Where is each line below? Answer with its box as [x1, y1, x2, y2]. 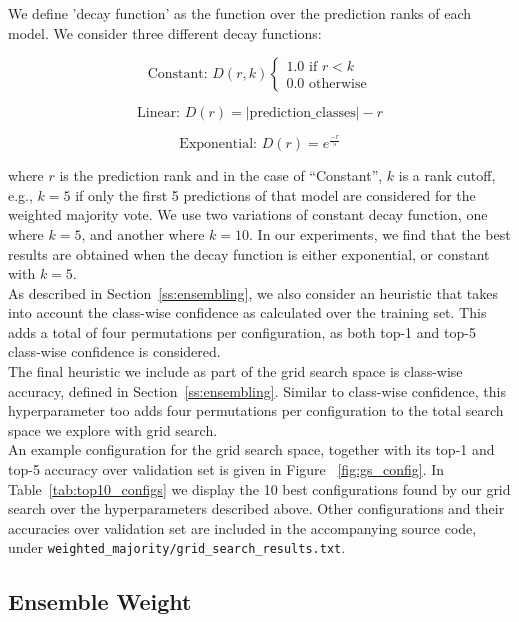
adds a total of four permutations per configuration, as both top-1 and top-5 [8, 321, 476, 342]
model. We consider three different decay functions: [8, 22, 322, 43]
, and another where [81, 223, 205, 244]
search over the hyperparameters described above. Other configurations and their [8, 498, 505, 519]
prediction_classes [249, 106, 356, 121]
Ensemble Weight [8, 586, 192, 617]
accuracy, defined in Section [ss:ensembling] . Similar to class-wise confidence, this [8, 380, 506, 401]
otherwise [309, 77, 367, 92]
